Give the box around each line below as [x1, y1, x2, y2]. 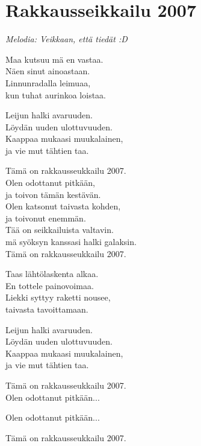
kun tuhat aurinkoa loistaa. [5, 88, 106, 101]
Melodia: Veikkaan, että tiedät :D [5, 33, 128, 45]
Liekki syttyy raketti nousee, [5, 291, 111, 304]
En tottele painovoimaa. [5, 279, 94, 291]
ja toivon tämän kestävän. [5, 188, 101, 200]
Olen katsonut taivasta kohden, [5, 200, 121, 212]
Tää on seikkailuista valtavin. [5, 223, 114, 236]
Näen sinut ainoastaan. [5, 65, 90, 77]
